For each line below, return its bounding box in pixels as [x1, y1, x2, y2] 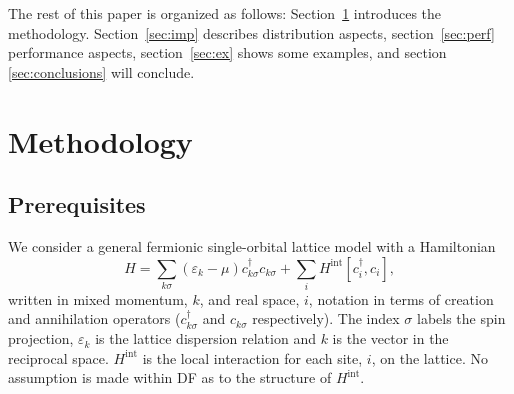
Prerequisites [8, 189, 146, 220]
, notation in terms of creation [308, 288, 494, 309]
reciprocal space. [8, 347, 109, 368]
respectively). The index [252, 308, 400, 329]
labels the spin [417, 308, 506, 329]
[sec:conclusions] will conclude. [8, 61, 195, 82]
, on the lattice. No [371, 347, 488, 368]
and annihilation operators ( [8, 308, 181, 329]
